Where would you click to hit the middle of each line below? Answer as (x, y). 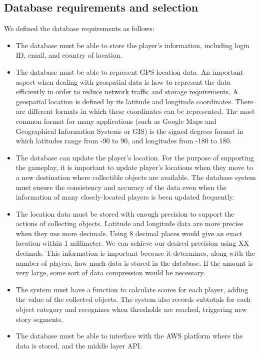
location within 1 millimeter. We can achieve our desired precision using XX (132, 243)
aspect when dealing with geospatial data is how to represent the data (123, 81)
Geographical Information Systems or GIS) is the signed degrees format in (129, 131)
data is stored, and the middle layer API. (79, 345)
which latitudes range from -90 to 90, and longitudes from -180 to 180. (124, 141)
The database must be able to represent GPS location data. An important (129, 71)
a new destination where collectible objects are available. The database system (136, 177)
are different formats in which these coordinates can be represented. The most (135, 111)
